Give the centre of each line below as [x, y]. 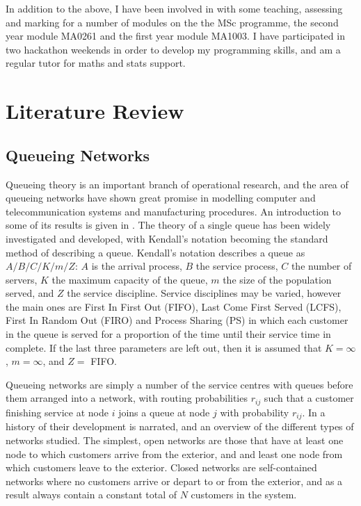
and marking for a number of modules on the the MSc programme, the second [172, 22]
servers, [22, 279]
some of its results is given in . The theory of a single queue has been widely [168, 225]
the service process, [237, 266]
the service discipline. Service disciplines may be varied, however [204, 293]
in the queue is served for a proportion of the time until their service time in [168, 334]
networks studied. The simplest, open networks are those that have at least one [175, 440]
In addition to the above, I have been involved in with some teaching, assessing [174, 8]
